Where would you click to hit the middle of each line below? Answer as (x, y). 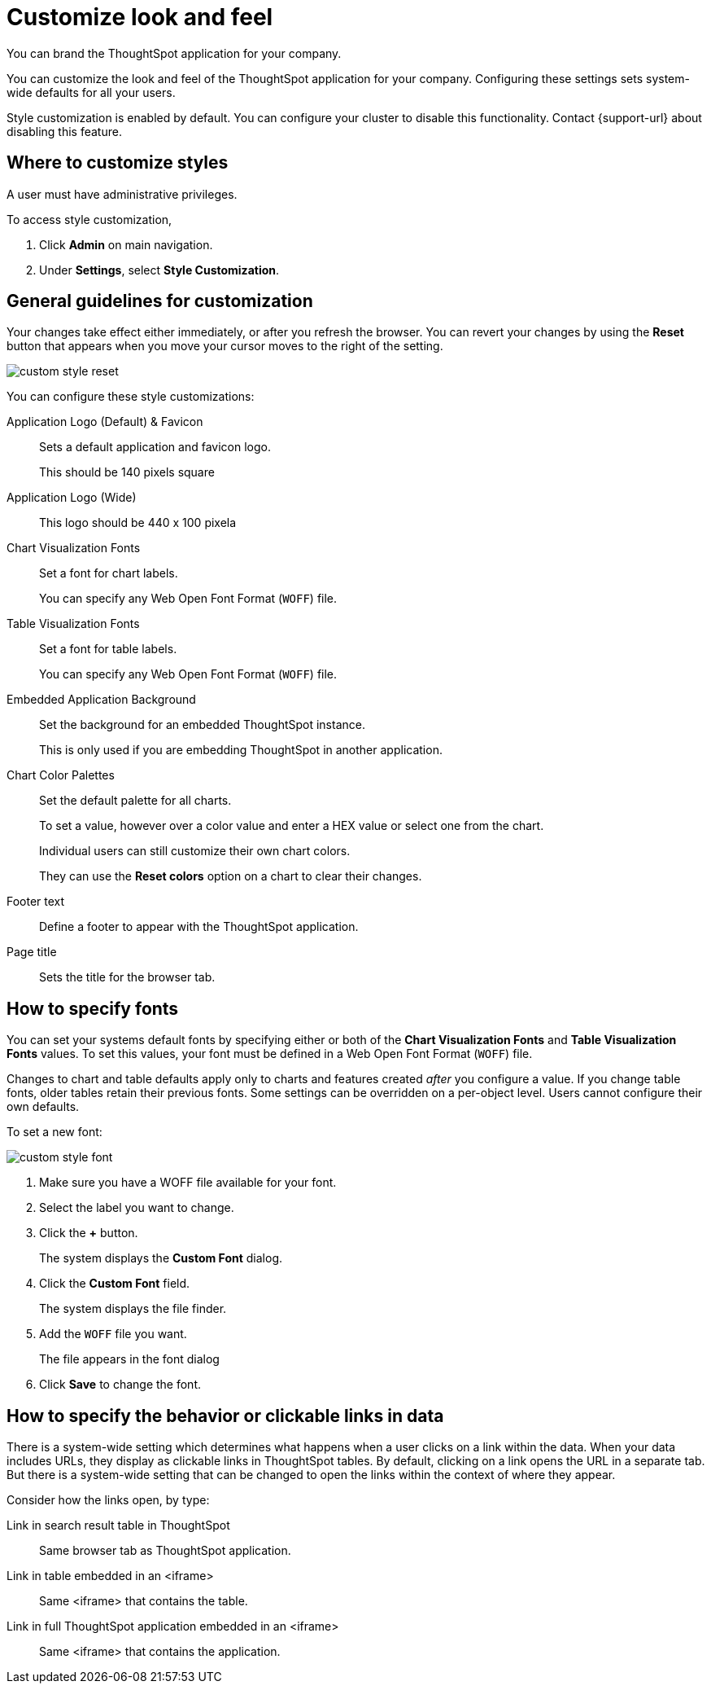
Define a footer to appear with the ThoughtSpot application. (199, 927)
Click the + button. (89, 1233)
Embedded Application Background (101, 700)
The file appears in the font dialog (129, 1359)
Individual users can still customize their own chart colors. (195, 851)
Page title (32, 952)
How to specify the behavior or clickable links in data (225, 1416)
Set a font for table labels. (108, 649)
